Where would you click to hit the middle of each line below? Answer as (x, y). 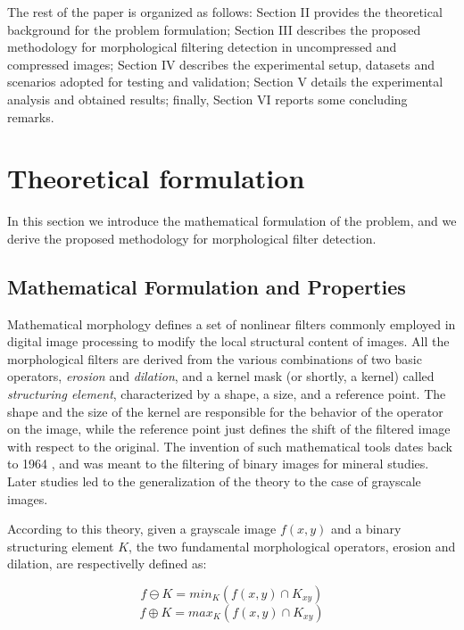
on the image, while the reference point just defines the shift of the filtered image (229, 429)
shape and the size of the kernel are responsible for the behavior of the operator (225, 411)
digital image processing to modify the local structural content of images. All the (228, 341)
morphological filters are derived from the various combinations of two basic (215, 358)
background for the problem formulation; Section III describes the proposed (214, 29)
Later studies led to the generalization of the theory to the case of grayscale (214, 481)
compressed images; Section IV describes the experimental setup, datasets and (221, 64)
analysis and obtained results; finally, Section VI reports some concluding (207, 99)
